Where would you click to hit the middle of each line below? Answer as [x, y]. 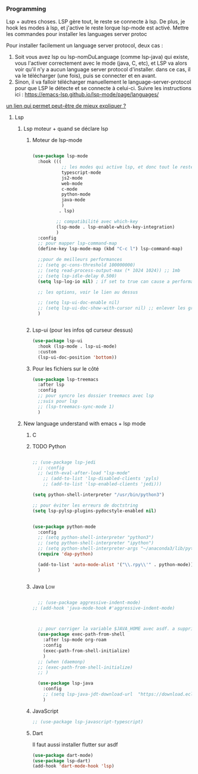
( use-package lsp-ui [57, 341]
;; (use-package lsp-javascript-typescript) [88, 722]
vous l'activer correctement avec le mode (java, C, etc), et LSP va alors [101, 63]
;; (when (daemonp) [61, 661]
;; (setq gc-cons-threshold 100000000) [86, 265]
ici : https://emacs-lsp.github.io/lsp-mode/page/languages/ [87, 95]
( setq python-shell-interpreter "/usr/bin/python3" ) [98, 495]
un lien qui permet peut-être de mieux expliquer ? [66, 106]
